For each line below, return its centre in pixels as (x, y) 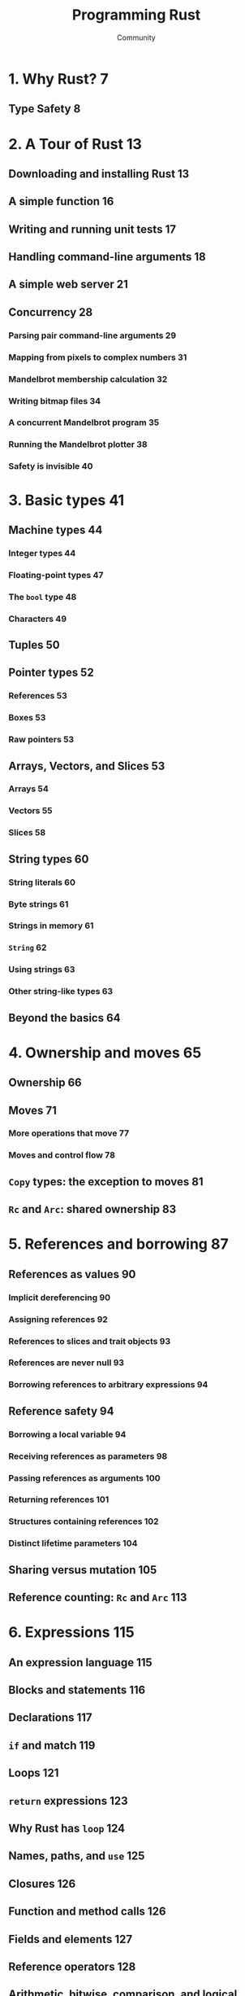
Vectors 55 (30, 811)
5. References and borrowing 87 (118, 1244)
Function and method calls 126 (87, 1912)
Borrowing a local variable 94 (67, 1434)
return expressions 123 (68, 1801)
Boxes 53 (27, 718)
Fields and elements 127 (70, 1939)
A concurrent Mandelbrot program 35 (84, 422)
